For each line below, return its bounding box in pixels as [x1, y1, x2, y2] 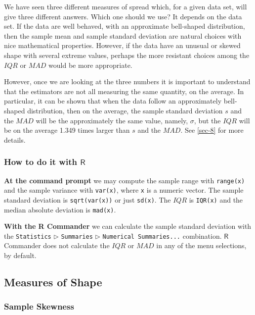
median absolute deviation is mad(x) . [4, 204, 116, 214]
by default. [4, 250, 37, 260]
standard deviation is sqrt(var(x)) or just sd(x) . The [4, 194, 171, 205]
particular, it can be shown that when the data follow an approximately [4, 96, 222, 106]
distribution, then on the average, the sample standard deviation [27, 105, 223, 115]
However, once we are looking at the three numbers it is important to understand [4, 76, 251, 87]
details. [4, 134, 26, 145]
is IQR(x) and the [189, 194, 243, 205]
